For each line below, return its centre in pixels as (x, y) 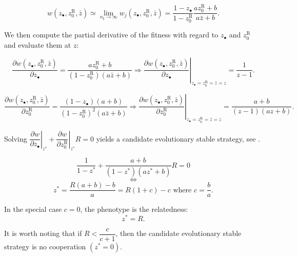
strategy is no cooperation (45, 246)
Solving (16, 138)
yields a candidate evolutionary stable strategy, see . (178, 138)
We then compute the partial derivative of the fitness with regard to (111, 35)
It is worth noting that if (43, 233)
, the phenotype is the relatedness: (134, 209)
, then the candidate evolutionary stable (178, 233)
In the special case (33, 209)
